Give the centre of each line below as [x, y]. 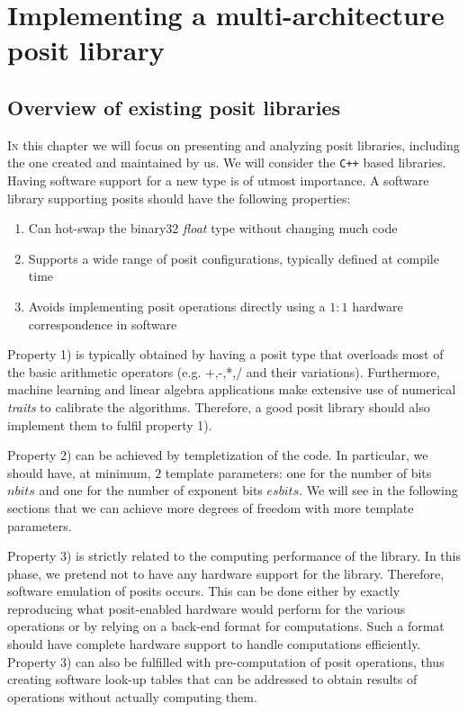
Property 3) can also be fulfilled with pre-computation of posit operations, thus [226, 661]
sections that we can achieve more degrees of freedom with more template [211, 507]
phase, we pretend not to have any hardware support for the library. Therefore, [226, 573]
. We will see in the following [378, 490]
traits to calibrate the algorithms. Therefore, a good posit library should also [219, 406]
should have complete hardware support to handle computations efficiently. [214, 644]
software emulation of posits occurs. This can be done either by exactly [204, 591]
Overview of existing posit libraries [174, 107]
